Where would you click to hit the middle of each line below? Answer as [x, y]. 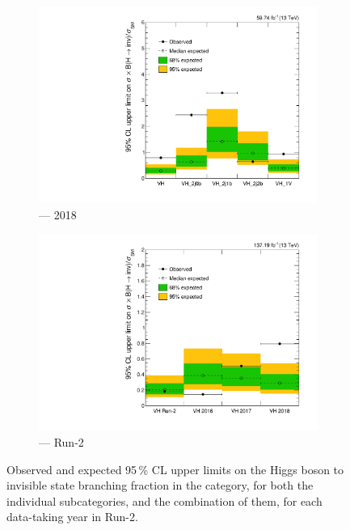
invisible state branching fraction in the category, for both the [160, 485]
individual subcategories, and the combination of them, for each [164, 500]
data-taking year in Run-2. [72, 517]
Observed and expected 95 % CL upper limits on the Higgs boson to [175, 469]
